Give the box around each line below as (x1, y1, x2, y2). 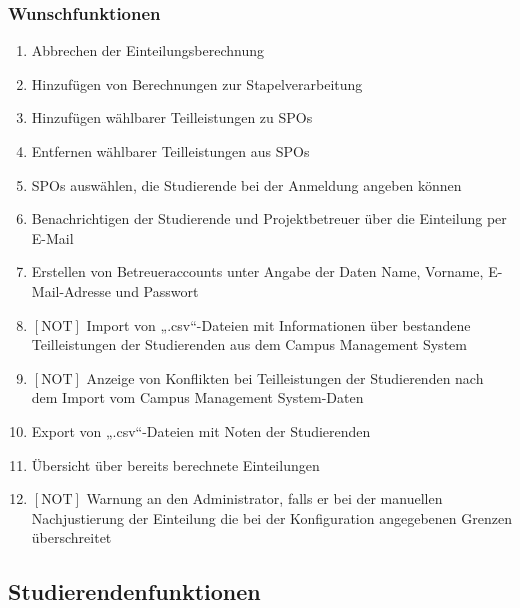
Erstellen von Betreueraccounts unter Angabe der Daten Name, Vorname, (31, 261, 484, 282)
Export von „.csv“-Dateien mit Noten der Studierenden (31, 420, 371, 441)
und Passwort (115, 280, 199, 301)
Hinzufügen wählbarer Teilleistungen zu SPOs (31, 107, 313, 128)
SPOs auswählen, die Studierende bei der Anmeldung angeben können (31, 174, 462, 195)
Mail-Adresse (31, 280, 111, 301)
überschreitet (31, 527, 112, 548)
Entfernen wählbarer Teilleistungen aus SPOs (31, 141, 310, 161)
